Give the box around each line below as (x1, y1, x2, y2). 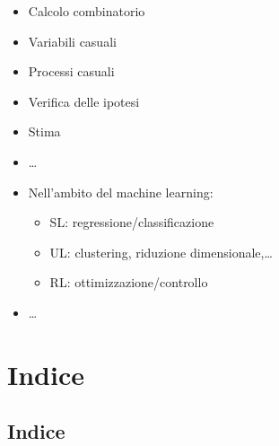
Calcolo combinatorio (28, 2, 145, 20)
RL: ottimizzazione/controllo (49, 273, 208, 292)
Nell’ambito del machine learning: (28, 182, 214, 201)
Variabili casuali (28, 31, 117, 50)
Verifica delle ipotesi (28, 92, 140, 110)
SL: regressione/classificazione (49, 213, 214, 232)
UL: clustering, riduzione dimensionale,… (49, 242, 273, 261)
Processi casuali (28, 62, 115, 81)
